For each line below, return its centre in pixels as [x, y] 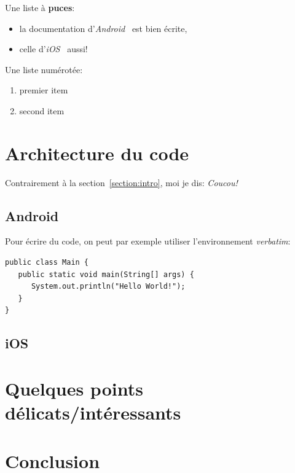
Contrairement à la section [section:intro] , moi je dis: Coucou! [121, 182]
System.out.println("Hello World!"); [108, 287]
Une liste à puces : [40, 7]
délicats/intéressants [93, 412]
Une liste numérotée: [44, 69]
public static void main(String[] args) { [106, 274]
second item [42, 110]
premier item [44, 90]
